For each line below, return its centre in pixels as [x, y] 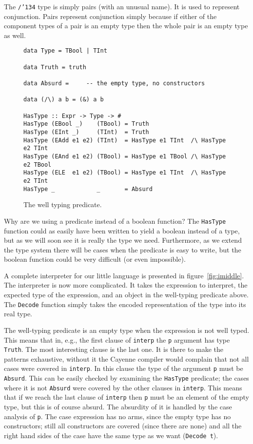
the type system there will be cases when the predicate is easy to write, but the [123, 249]
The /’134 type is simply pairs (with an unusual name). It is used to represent [122, 6]
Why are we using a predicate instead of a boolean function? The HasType [115, 221]
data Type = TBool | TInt [65, 51]
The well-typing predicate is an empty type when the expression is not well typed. [127, 330]
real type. [18, 314]
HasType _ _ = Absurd [88, 189]
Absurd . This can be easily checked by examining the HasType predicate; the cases [126, 378]
